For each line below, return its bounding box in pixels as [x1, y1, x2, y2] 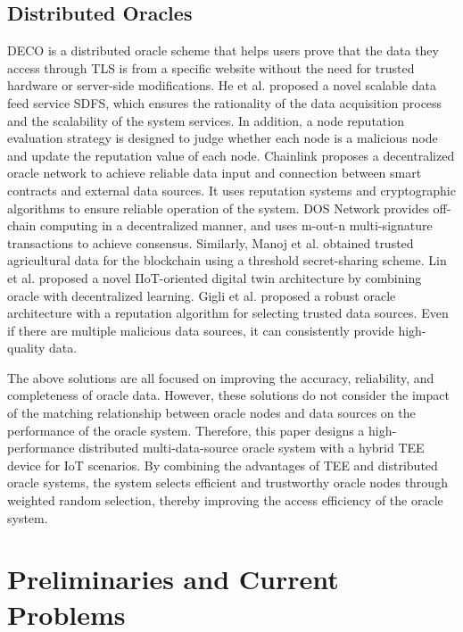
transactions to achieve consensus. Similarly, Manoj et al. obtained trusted [7, 233, 414, 252]
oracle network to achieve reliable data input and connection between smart [7, 163, 422, 182]
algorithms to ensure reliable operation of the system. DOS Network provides [7, 198, 429, 217]
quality [7, 338, 45, 357]
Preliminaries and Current [7, 561, 339, 597]
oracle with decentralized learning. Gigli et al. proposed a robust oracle [7, 286, 396, 304]
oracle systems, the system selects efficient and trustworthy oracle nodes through [7, 473, 448, 492]
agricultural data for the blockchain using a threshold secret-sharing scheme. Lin [7, 251, 447, 270]
